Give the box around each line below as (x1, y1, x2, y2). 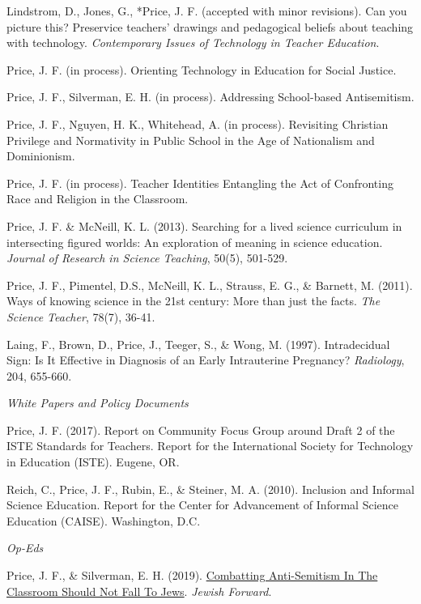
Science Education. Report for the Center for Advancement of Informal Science (6, 496, 398, 513)
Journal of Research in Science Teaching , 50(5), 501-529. (6, 249, 288, 266)
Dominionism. (6, 147, 75, 164)
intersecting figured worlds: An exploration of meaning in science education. (6, 233, 383, 250)
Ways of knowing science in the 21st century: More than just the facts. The (6, 292, 381, 309)
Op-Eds (6, 539, 44, 556)
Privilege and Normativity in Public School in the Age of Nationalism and (6, 131, 375, 148)
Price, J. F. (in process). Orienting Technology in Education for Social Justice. (6, 61, 397, 78)
